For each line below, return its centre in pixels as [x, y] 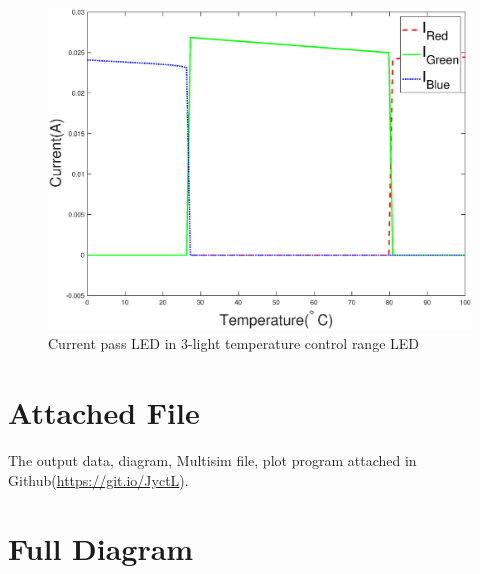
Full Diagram [101, 548]
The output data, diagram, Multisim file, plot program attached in [212, 460]
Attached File [104, 412]
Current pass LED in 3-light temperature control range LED [234, 343]
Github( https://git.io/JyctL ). [98, 479]
